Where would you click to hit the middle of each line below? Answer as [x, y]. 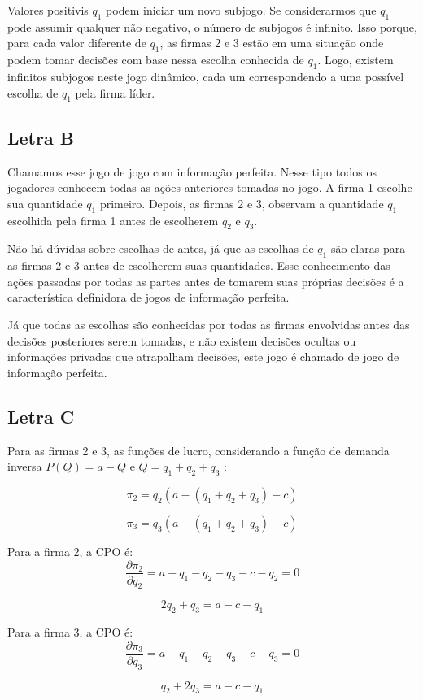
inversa [25, 466]
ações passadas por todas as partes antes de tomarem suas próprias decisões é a [206, 281]
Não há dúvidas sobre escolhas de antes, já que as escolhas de [161, 248]
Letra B [41, 137]
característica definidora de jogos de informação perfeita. [148, 297]
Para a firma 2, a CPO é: [70, 551]
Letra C [41, 416]
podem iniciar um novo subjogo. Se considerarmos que [241, 10]
